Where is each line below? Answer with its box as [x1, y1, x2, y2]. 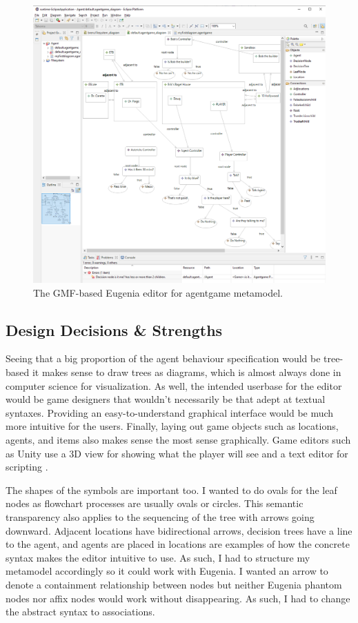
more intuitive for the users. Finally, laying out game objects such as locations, [6, 419, 339, 433]
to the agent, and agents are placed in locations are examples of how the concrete [6, 537, 350, 551]
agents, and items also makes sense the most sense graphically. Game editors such [6, 433, 351, 446]
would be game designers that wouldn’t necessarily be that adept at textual [6, 392, 326, 406]
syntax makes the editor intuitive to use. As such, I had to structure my [6, 550, 310, 564]
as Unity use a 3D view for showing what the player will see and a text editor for [6, 446, 348, 460]
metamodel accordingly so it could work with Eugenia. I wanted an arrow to [6, 564, 328, 578]
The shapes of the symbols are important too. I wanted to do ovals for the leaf [6, 482, 337, 497]
